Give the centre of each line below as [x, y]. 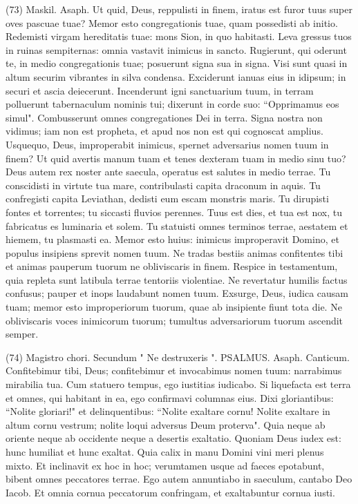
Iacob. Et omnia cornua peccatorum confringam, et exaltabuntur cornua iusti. [170, 492]
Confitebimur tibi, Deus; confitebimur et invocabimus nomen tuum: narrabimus [174, 370]
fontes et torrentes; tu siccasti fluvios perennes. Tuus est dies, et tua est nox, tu [174, 212]
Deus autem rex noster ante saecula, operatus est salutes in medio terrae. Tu [168, 172]
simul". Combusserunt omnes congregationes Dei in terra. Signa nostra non [164, 117]
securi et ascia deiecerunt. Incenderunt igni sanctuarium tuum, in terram [160, 90]
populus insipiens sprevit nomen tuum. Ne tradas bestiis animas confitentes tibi [175, 252]
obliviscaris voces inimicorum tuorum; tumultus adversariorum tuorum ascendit [175, 320]
